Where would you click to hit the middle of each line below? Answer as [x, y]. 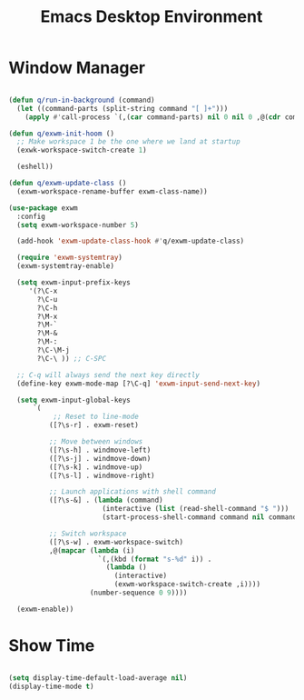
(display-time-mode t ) [51, 686]
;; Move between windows [96, 442]
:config [31, 216]
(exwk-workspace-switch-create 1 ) [82, 150]
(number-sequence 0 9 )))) [138, 593]
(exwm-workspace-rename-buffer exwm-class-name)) [112, 191]
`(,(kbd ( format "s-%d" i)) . [155, 559]
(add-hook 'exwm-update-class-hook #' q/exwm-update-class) [131, 241]
